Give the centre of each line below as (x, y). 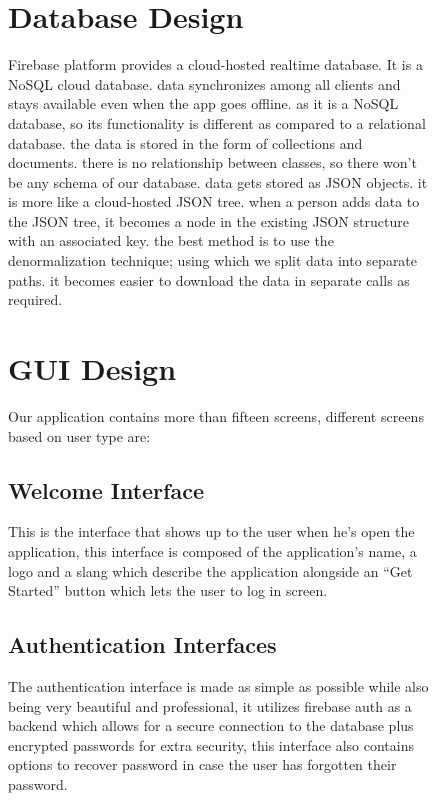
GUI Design (92, 368)
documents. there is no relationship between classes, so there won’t (212, 162)
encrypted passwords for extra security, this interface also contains (211, 744)
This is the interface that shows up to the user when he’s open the (211, 531)
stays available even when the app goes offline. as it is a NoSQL (203, 103)
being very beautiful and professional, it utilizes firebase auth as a (210, 705)
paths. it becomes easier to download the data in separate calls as (209, 279)
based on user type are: (79, 435)
